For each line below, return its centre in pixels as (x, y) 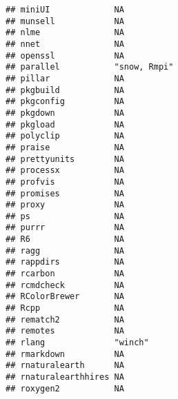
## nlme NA (65, 33)
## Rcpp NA (65, 308)
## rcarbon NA (65, 274)
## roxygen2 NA (65, 388)
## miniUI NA (65, 10)
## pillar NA (65, 78)
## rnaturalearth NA (65, 366)
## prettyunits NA (65, 159)
